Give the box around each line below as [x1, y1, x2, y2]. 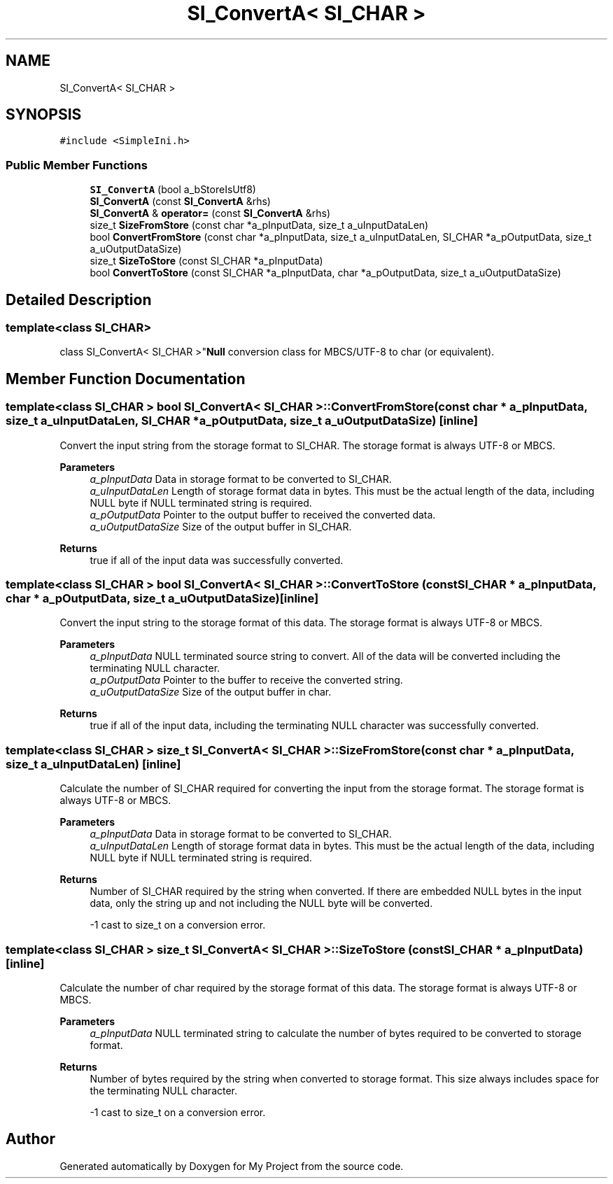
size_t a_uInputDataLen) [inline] [6, 756, 181, 771]
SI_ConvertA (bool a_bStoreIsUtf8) [90, 183, 256, 196]
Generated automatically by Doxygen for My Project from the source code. [59, 1160, 404, 1172]
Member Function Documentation [6, 369, 246, 388]
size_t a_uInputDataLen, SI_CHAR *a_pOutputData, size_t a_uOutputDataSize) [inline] [6, 414, 478, 428]
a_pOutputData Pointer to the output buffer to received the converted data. [90, 508, 436, 521]
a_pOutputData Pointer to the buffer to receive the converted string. [90, 674, 403, 686]
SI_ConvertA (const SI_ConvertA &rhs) [90, 195, 271, 208]
